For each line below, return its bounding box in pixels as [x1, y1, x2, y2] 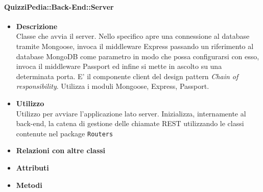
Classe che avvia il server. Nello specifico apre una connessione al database [16, 31, 250, 41]
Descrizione [16, 20, 58, 31]
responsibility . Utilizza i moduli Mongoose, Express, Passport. [16, 81, 209, 91]
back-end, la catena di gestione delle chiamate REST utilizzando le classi [16, 118, 244, 129]
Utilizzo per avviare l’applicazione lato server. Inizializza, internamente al [16, 108, 246, 118]
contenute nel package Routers [16, 128, 113, 138]
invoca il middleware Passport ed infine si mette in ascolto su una [16, 61, 222, 71]
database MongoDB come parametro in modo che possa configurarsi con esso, [16, 51, 259, 61]
